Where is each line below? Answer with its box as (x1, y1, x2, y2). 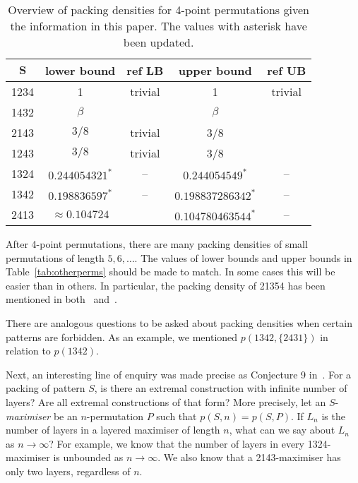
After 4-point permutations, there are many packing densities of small (6, 237, 308, 251)
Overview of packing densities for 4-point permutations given (8, 1, 309, 18)
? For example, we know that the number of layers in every (49, 436, 305, 451)
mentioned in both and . (6, 292, 117, 306)
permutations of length (6, 250, 105, 265)
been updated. (123, 34, 194, 50)
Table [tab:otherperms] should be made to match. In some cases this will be (6, 264, 335, 279)
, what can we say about (229, 422, 335, 437)
